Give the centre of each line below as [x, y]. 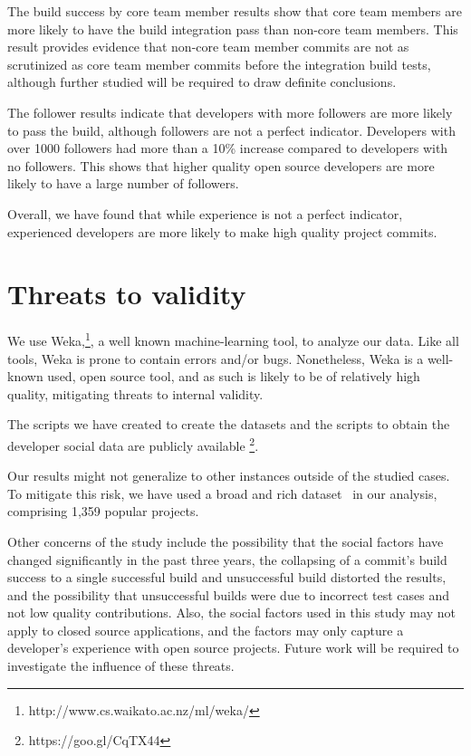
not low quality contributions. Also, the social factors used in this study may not [231, 612]
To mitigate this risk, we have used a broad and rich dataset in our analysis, [222, 493]
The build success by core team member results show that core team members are [235, 11]
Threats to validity [127, 294]
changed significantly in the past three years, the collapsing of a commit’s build [227, 559]
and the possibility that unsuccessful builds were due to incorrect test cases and [229, 594]
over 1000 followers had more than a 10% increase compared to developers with [228, 148]
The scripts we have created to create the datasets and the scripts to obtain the [229, 424]
